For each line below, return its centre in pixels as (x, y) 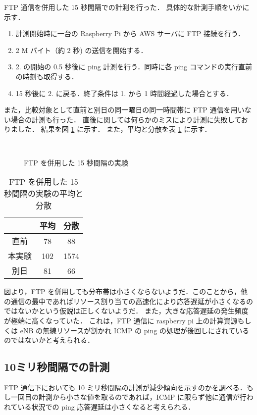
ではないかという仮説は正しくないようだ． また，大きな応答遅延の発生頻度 (126, 311)
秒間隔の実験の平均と (44, 194)
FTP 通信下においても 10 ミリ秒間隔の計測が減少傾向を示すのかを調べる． (125, 387)
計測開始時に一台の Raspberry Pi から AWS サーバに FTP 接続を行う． (130, 33)
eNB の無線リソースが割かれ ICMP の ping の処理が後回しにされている (135, 330)
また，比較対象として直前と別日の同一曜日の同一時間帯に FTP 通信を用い (124, 110)
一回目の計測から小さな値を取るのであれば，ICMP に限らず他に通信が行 (128, 397)
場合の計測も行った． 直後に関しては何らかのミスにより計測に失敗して (126, 119)
